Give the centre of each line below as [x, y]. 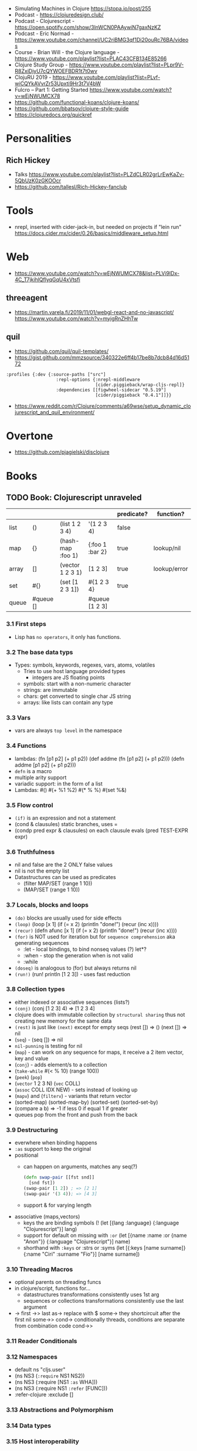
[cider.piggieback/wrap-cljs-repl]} [140, 385]
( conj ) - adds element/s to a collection [61, 1064]
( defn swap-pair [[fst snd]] [59, 1177]
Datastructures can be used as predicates [65, 877]
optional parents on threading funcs [58, 1282]
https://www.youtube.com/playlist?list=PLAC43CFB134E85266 [91, 59]
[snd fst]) [42, 1183]
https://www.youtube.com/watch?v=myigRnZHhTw [76, 318]
